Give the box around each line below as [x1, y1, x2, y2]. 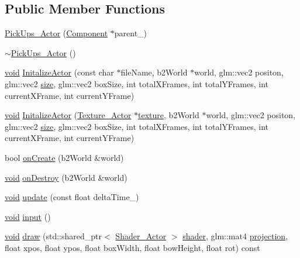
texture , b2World [138, 109, 199, 121]
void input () [5, 210, 51, 222]
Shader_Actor [115, 230, 167, 242]
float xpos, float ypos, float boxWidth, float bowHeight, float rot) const [5, 241, 260, 253]
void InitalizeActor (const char [5, 66, 114, 78]
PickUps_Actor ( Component [5, 27, 108, 39]
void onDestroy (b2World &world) [5, 171, 127, 183]
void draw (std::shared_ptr [5, 230, 102, 242]
